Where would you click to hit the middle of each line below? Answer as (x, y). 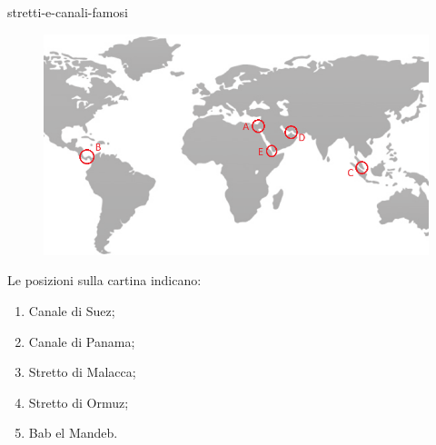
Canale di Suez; (72, 310)
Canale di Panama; (82, 341)
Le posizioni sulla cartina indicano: (104, 280)
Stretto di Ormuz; (79, 402)
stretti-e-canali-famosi (68, 12)
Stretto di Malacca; (82, 372)
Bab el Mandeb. (73, 433)
